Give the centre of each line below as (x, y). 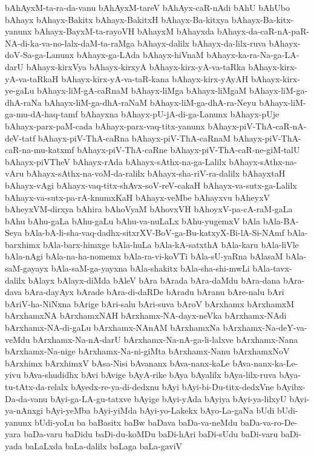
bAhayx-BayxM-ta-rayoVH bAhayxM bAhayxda (125, 31)
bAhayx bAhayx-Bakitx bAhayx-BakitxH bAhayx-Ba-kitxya (117, 19)
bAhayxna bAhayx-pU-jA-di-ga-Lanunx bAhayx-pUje (180, 114)
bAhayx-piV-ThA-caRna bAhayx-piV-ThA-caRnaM (134, 138)
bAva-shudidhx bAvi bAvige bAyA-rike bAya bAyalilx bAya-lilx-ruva (150, 375)
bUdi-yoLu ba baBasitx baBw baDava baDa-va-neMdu (136, 422)
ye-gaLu (20, 90)
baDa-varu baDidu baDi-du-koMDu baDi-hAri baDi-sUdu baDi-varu (151, 434)
